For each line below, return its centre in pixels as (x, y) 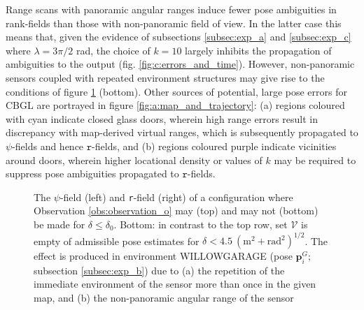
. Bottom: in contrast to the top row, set (201, 224)
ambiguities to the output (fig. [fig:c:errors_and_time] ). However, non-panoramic (180, 64)
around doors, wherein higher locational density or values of (134, 160)
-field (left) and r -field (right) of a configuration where (176, 197)
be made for (59, 224)
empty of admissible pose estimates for (117, 241)
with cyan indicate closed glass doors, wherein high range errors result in (162, 118)
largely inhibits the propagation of (258, 50)
